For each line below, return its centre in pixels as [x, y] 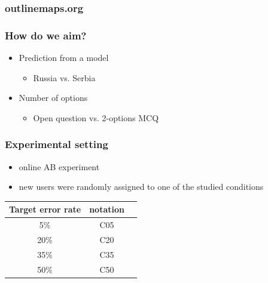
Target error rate [45, 209]
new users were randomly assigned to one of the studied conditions [141, 187]
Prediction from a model [64, 58]
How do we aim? [46, 35]
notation [107, 209]
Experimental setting [57, 144]
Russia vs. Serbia [64, 77]
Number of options [53, 98]
